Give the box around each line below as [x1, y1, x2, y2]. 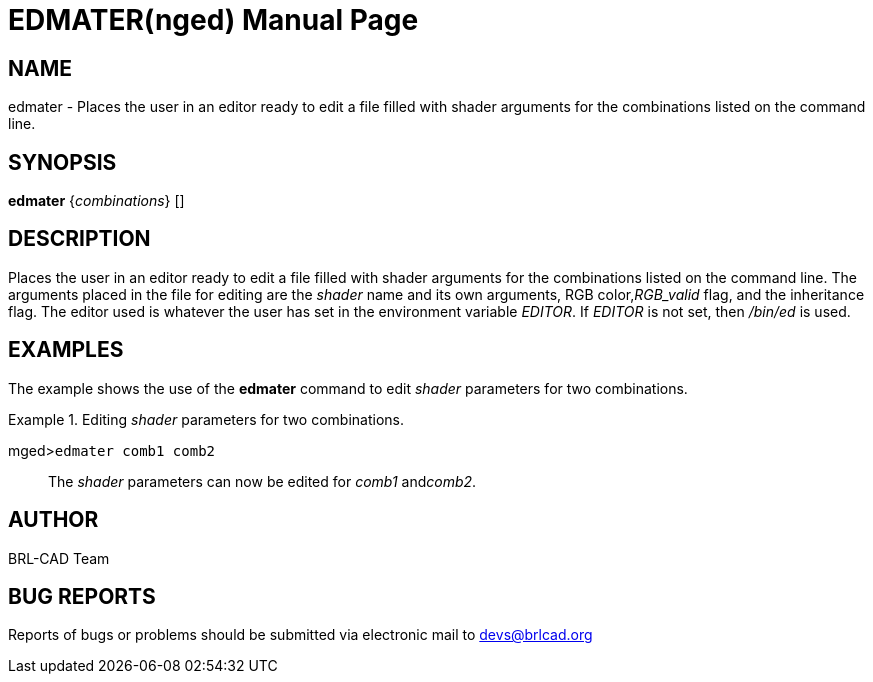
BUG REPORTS [8, 583, 156, 609]
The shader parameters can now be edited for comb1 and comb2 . [48, 472, 477, 490]
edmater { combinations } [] [8, 192, 185, 210]
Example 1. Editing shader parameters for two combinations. [8, 410, 405, 428]
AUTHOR [8, 507, 99, 533]
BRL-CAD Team [8, 549, 110, 567]
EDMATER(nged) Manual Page [8, 3, 419, 37]
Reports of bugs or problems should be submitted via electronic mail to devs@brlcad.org [8, 626, 593, 644]
